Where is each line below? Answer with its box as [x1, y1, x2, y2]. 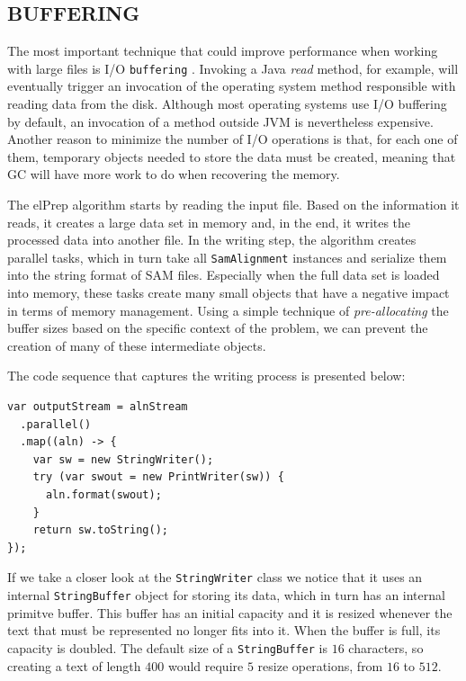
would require [167, 656, 244, 675]
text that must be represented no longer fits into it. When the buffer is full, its [7, 621, 441, 640]
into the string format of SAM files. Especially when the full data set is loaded [7, 265, 440, 284]
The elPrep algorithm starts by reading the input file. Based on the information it [7, 195, 460, 214]
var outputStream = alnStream [7, 400, 188, 414]
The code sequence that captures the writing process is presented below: [7, 366, 406, 385]
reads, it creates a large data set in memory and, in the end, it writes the [7, 212, 411, 231]
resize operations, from [257, 656, 383, 675]
